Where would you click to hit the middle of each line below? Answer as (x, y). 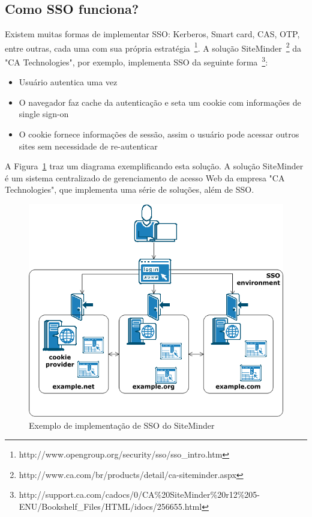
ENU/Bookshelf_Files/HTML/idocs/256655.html (110, 506)
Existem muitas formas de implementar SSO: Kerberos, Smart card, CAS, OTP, (152, 34)
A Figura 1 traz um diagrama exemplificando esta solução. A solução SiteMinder (154, 166)
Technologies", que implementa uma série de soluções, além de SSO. (130, 189)
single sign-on (44, 114)
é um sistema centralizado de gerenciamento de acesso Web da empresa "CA (145, 177)
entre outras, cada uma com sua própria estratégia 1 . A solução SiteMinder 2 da (153, 47)
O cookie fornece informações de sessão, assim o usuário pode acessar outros (159, 134)
